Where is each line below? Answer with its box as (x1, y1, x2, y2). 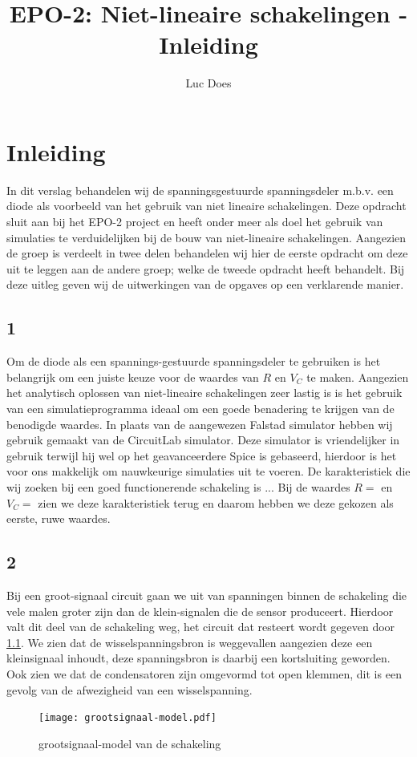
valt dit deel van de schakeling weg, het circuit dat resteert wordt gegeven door (6, 618, 395, 635)
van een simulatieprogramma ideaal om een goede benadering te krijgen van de (6, 399, 395, 416)
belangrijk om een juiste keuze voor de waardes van (6, 368, 259, 385)
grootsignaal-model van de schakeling (38, 735, 221, 751)
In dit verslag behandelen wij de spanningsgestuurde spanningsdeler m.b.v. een (6, 181, 394, 198)
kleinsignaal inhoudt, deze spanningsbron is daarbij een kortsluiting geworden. (6, 650, 391, 666)
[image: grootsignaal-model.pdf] (38, 712, 217, 724)
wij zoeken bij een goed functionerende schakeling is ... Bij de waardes (6, 478, 350, 495)
